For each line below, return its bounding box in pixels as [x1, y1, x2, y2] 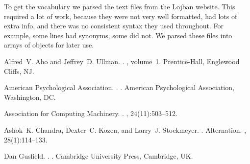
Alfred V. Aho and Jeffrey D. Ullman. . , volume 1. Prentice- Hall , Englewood [4, 56, 240, 66]
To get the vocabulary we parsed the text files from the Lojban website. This [4, 1, 235, 11]
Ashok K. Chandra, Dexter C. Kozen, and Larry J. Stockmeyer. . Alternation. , [4, 124, 247, 135]
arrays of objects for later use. [4, 40, 94, 50]
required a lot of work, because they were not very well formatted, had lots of [4, 11, 237, 21]
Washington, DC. [4, 92, 56, 102]
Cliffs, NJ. [4, 66, 34, 76]
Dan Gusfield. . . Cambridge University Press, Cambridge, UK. [4, 151, 193, 161]
